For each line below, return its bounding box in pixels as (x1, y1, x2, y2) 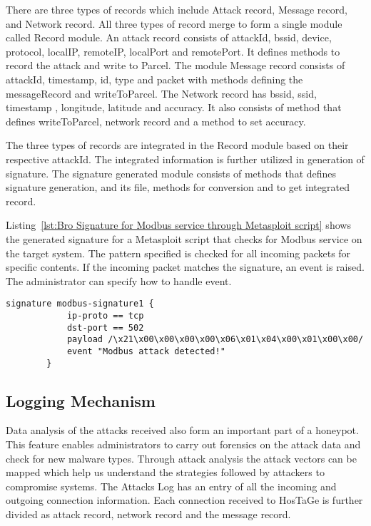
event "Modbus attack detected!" (66, 346, 225, 356)
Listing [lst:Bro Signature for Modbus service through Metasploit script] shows (6, 217, 351, 232)
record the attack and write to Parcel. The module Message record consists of (6, 58, 345, 73)
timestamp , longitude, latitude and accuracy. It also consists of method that (6, 100, 342, 115)
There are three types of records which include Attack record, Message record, (6, 2, 347, 16)
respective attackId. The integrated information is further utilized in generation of (6, 151, 365, 166)
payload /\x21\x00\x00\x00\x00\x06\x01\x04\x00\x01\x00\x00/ (66, 334, 364, 345)
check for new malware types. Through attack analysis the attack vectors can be (6, 450, 357, 465)
